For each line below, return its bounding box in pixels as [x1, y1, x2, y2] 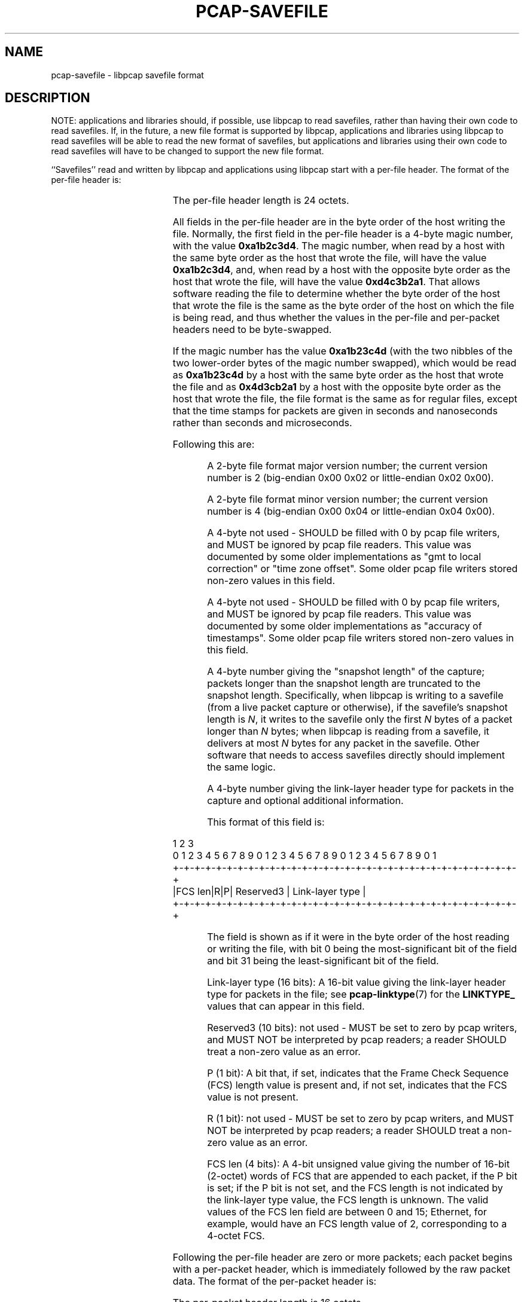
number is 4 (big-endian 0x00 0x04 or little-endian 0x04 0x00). [207, 505, 495, 518]
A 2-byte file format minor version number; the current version [207, 493, 488, 506]
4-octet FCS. [207, 1230, 265, 1242]
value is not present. [207, 1091, 298, 1104]
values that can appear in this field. [207, 1000, 365, 1013]
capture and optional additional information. [207, 794, 404, 807]
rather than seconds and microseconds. [172, 417, 352, 429]
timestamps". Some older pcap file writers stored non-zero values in [207, 632, 514, 644]
